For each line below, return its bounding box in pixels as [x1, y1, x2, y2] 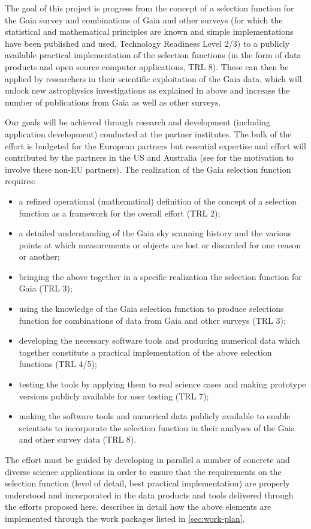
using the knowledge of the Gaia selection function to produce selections [19, 302, 284, 315]
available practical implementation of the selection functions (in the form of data [5, 49, 301, 61]
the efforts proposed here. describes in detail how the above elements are [5, 500, 271, 513]
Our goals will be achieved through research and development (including [5, 116, 270, 128]
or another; [19, 250, 60, 263]
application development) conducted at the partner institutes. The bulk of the [5, 127, 292, 140]
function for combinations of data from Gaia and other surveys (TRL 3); [19, 314, 286, 326]
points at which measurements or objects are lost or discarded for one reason [19, 238, 301, 251]
